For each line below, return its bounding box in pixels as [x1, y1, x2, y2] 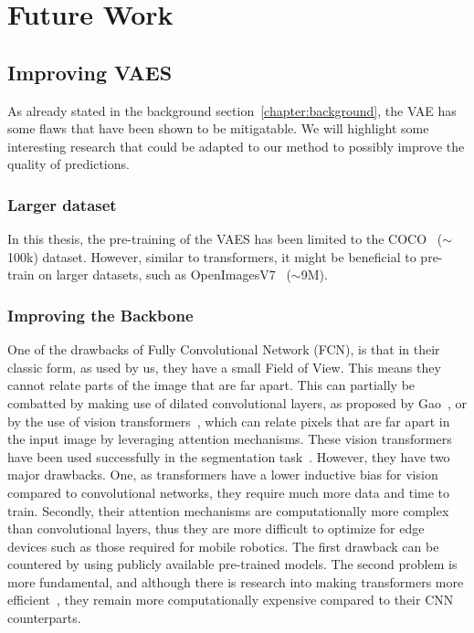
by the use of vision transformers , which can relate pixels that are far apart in [7, 411, 450, 430]
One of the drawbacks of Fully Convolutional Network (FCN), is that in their [7, 340, 440, 359]
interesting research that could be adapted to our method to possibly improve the [7, 136, 465, 155]
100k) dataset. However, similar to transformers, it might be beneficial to [7, 247, 416, 266]
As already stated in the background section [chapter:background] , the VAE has [7, 100, 457, 120]
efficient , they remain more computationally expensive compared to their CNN [7, 590, 454, 609]
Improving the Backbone [7, 303, 194, 326]
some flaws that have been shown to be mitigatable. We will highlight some [7, 119, 429, 138]
